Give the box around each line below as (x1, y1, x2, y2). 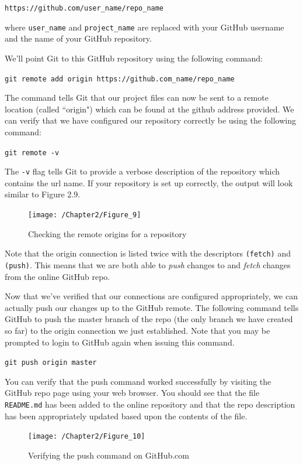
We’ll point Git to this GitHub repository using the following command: (5, 52, 263, 64)
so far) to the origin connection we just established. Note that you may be (5, 324, 270, 336)
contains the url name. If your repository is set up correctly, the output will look (5, 176, 293, 189)
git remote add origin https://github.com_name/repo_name (5, 74, 235, 83)
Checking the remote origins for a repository (28, 227, 187, 240)
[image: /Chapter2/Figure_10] (28, 432, 145, 441)
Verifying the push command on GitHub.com (28, 449, 189, 461)
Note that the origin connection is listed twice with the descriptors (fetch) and (5, 247, 291, 259)
